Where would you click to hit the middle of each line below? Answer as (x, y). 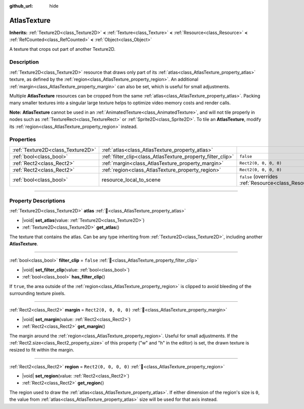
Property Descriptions (37, 201)
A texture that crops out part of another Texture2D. (63, 49)
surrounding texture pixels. (37, 293)
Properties (23, 140)
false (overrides (259, 176)
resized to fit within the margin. (42, 350)
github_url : (21, 6)
